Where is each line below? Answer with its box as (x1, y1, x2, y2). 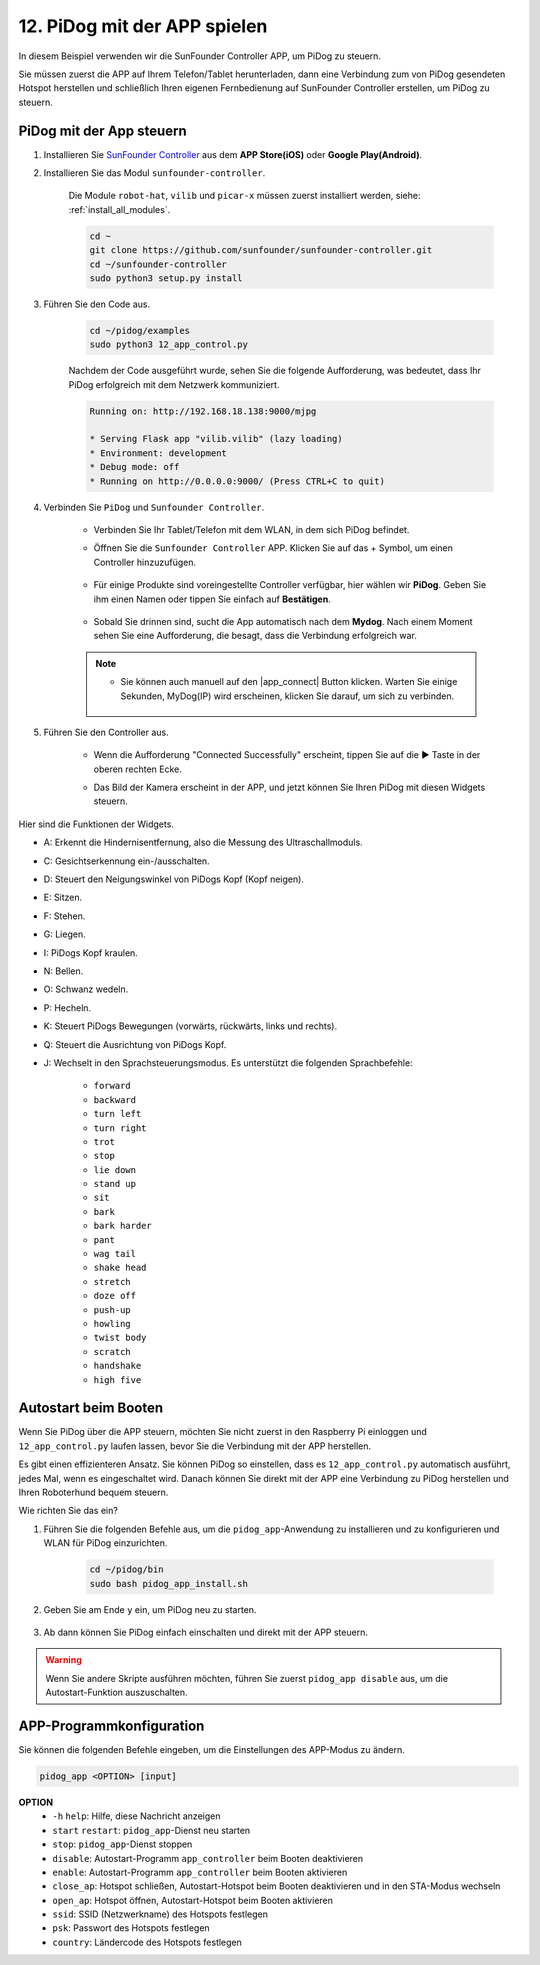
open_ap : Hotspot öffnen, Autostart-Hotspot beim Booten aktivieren (52, 1894, 334, 1906)
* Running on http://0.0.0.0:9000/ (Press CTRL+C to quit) (89, 475, 385, 487)
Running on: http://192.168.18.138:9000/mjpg (89, 405, 317, 417)
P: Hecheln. (43, 1001, 92, 1014)
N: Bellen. (43, 965, 84, 977)
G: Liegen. (43, 928, 86, 940)
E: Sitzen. (43, 891, 83, 904)
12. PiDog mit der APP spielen (18, 15, 268, 37)
